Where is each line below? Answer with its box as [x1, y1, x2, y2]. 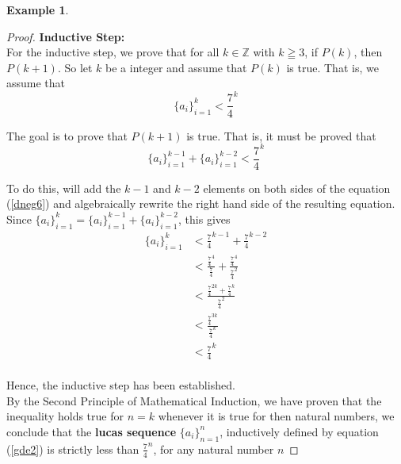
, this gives [178, 210, 231, 227]
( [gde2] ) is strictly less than [6, 440, 139, 457]
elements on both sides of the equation [203, 179, 391, 196]
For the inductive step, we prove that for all [6, 44, 220, 60]
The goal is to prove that [6, 127, 128, 144]
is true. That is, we [286, 59, 379, 75]
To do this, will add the [6, 179, 121, 196]
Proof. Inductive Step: [6, 28, 125, 44]
